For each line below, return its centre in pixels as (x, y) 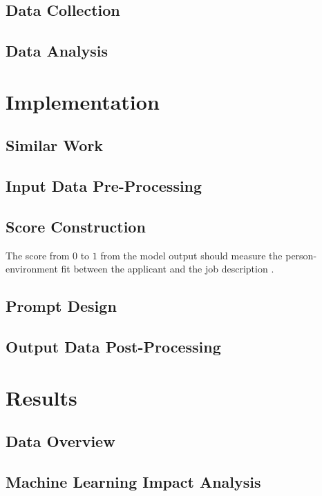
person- (301, 255)
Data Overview (60, 441)
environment (32, 269)
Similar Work (55, 145)
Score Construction (76, 226)
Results (41, 397)
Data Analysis (57, 51)
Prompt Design (61, 306)
